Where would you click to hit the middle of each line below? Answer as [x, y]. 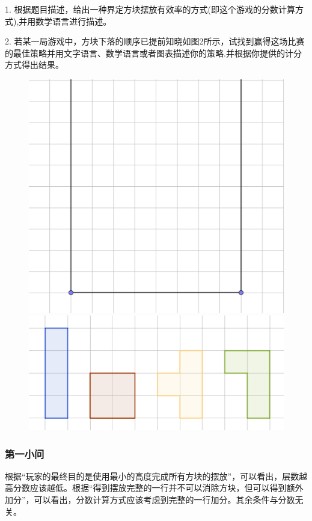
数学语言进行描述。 [74, 21]
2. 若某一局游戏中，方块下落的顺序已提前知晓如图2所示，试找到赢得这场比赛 [155, 41]
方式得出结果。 [34, 65]
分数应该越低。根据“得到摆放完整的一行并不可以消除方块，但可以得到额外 [158, 488]
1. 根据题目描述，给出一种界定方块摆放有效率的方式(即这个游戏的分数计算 [150, 9]
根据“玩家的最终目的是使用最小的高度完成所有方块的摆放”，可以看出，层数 [152, 476]
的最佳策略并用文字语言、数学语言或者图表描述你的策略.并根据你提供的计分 [153, 53]
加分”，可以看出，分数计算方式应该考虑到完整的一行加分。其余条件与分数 [150, 499]
